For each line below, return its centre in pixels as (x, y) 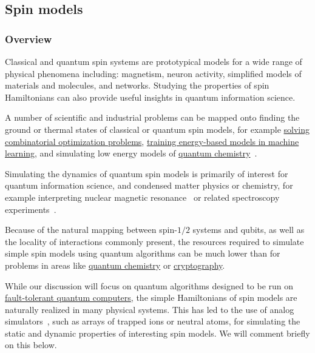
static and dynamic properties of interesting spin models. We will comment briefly (157, 333)
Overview (29, 39)
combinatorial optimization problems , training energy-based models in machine (152, 141)
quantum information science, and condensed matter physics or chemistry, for (149, 185)
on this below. (31, 345)
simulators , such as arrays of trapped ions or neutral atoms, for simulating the (153, 321)
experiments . (31, 209)
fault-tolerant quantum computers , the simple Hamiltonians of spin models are (151, 298)
